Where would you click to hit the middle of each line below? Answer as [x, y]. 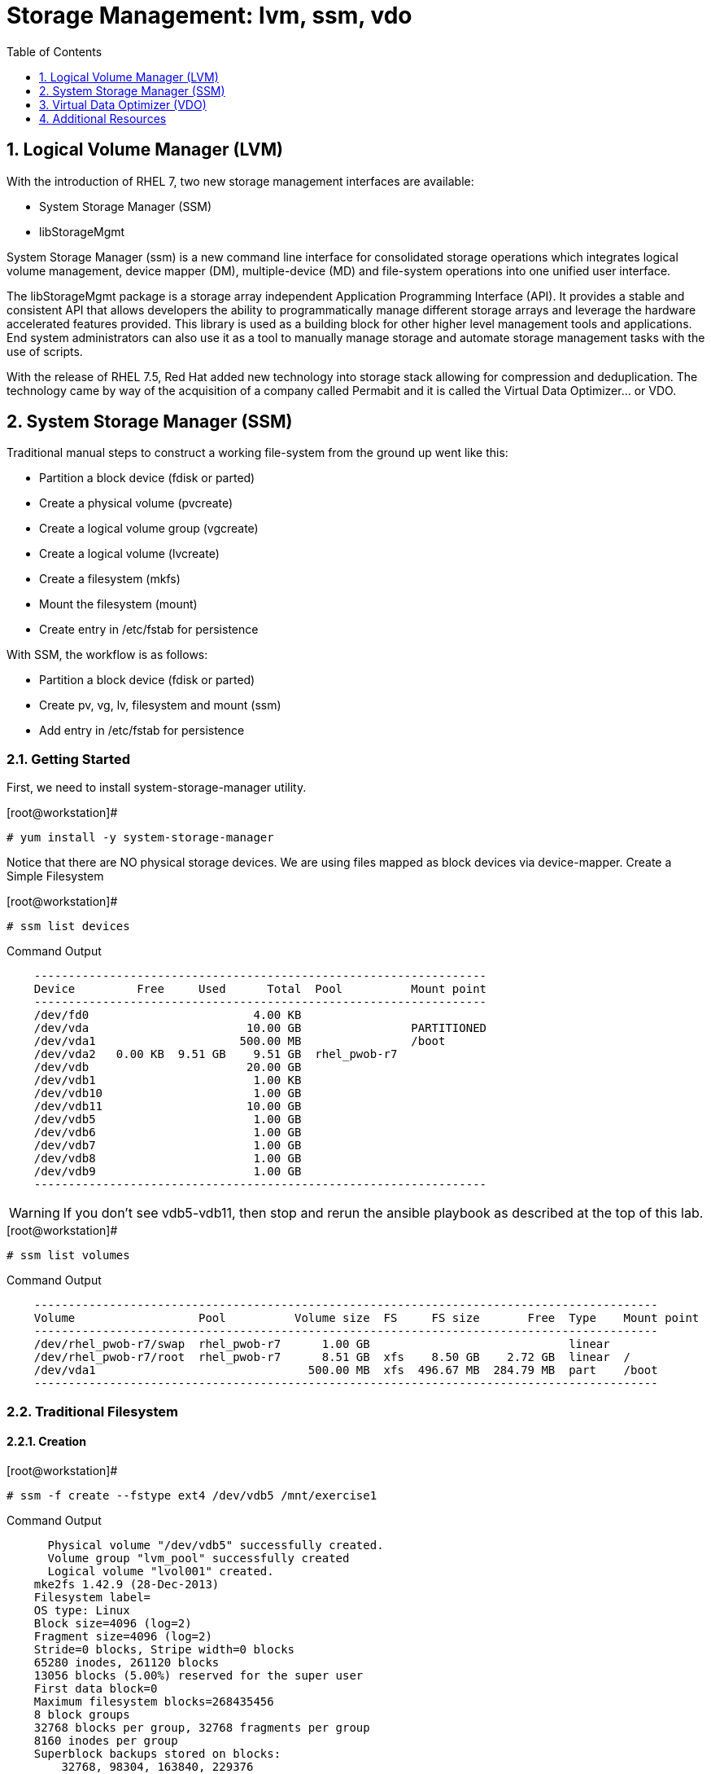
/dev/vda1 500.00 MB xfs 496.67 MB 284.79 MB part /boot [346, 1370]
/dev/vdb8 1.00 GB [168, 1159]
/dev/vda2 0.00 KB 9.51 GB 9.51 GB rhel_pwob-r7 [216, 1054]
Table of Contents [55, 51]
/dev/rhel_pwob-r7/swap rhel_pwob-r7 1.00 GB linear [322, 1344]
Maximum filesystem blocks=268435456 [154, 1701]
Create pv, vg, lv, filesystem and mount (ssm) [160, 705]
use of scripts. [45, 351]
